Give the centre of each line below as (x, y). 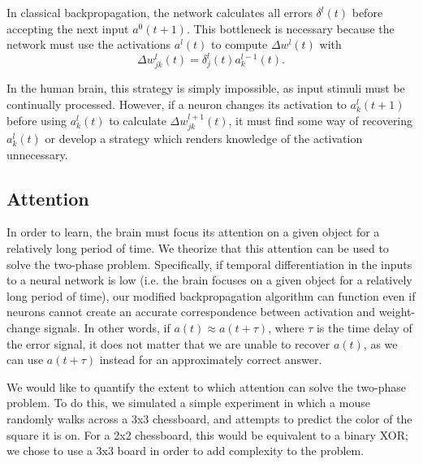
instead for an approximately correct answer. (211, 360)
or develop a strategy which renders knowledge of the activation (204, 139)
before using (37, 120)
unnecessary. (37, 154)
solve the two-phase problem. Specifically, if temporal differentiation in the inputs (209, 264)
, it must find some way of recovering (321, 120)
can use (25, 360)
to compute (240, 44)
